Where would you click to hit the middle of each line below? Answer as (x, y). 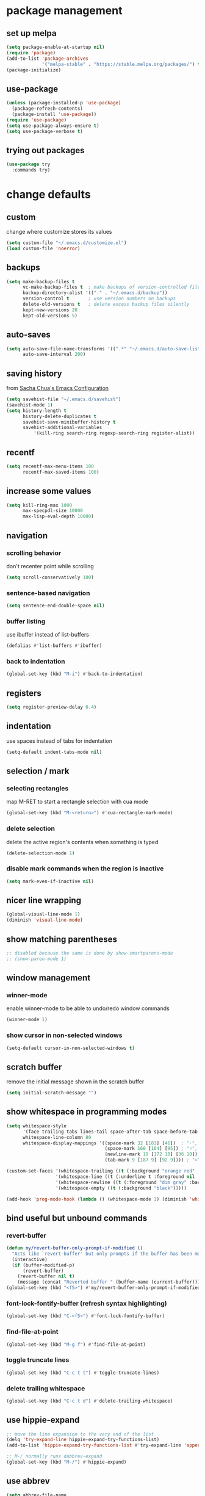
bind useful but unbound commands (77, 1218)
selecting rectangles (38, 788)
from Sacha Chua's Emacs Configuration (57, 388)
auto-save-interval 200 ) (54, 355)
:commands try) (31, 170)
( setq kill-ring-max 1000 (39, 505)
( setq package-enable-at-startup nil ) (56, 47)
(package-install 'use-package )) (54, 114)
